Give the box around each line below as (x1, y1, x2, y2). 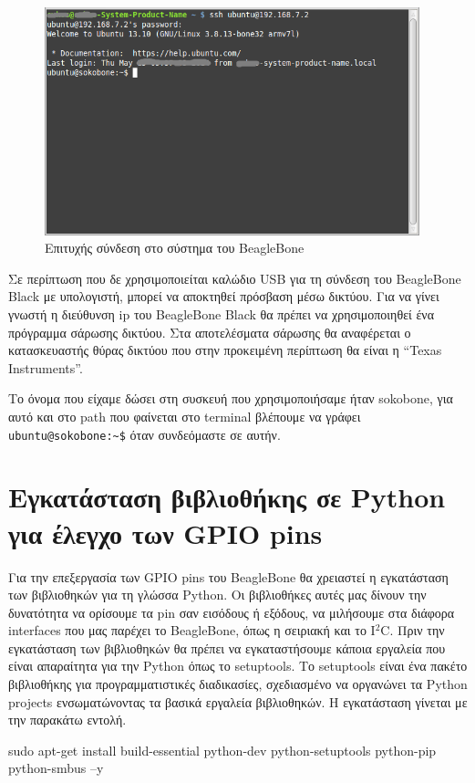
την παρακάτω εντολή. (8, 710, 127, 729)
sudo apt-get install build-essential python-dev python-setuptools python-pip (8, 740, 437, 759)
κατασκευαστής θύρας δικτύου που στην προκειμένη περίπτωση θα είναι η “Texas (8, 340, 442, 360)
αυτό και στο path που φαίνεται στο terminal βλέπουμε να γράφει (8, 406, 361, 425)
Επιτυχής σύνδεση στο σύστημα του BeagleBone (45, 238, 305, 257)
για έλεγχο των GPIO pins (8, 514, 323, 551)
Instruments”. (8, 358, 83, 377)
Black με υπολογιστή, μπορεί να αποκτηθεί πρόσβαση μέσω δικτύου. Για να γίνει (8, 287, 439, 306)
